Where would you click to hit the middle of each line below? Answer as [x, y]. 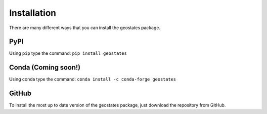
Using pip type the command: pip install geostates [68, 53]
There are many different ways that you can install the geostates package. [85, 28]
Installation [33, 13]
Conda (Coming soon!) [45, 67]
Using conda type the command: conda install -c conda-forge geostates [93, 79]
